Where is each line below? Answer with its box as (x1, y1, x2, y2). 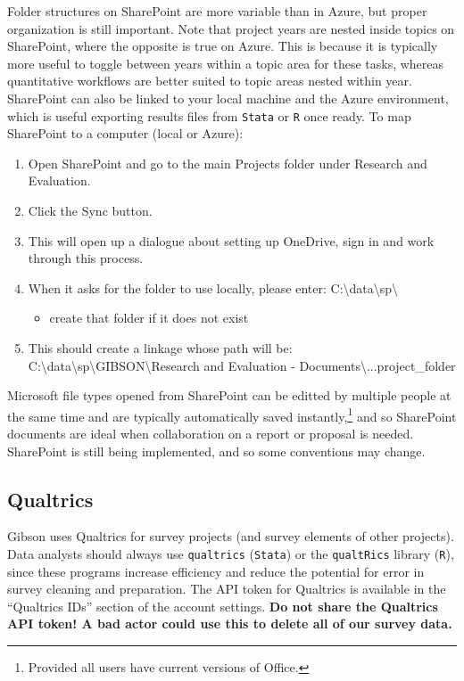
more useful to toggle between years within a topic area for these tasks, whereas (7, 53, 444, 72)
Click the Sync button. (28, 201, 153, 219)
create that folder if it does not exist (49, 308, 249, 327)
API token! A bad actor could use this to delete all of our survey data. (7, 614, 452, 633)
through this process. (28, 249, 144, 267)
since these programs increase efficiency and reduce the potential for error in (7, 562, 425, 580)
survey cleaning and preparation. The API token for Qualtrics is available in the (7, 579, 446, 598)
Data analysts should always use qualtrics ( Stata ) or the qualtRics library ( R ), (7, 544, 454, 562)
